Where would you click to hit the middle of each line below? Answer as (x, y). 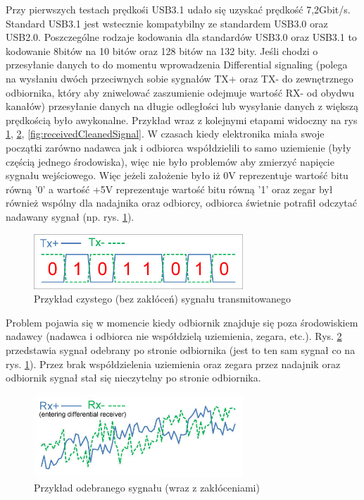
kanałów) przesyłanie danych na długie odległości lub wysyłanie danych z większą (182, 106)
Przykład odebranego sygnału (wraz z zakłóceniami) (147, 487)
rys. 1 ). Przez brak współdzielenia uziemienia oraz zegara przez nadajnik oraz (173, 364)
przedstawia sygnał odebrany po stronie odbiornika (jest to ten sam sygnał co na (181, 350)
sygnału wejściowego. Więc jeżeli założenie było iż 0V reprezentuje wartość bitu (177, 175)
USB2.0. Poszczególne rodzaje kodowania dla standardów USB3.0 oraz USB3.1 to (181, 37)
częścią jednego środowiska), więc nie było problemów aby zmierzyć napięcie (170, 161)
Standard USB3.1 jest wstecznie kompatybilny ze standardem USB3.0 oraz (167, 23)
